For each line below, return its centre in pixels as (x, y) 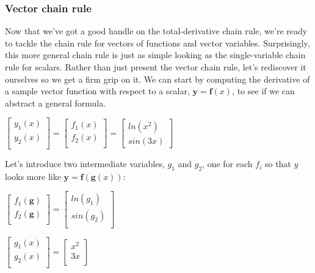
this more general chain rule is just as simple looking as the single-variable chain (155, 55)
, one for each (227, 164)
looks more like (33, 176)
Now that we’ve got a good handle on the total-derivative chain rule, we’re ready (156, 31)
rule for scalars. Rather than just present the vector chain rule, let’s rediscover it (156, 67)
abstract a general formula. (56, 103)
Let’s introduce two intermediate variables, (85, 164)
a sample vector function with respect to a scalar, (97, 91)
